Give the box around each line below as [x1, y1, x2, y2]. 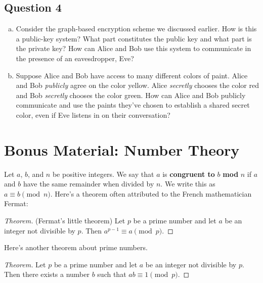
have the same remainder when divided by [23, 178, 154, 189]
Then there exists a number [4, 269, 90, 279]
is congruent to [162, 168, 215, 179]
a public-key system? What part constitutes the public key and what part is [16, 33, 252, 43]
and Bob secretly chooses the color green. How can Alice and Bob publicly [16, 89, 246, 100]
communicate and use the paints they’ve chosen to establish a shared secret [16, 100, 250, 110]
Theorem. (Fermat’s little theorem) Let [4, 215, 125, 226]
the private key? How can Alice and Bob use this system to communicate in [16, 43, 251, 54]
